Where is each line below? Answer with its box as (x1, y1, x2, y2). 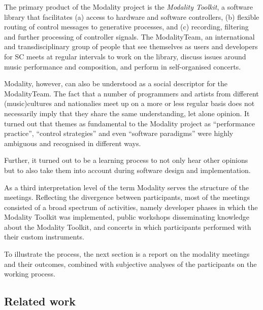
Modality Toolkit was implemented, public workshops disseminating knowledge (4, 212, 250, 222)
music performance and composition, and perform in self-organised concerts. (4, 61, 241, 72)
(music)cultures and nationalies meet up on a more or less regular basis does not (4, 98, 255, 109)
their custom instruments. (4, 231, 84, 242)
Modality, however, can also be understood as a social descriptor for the (4, 78, 228, 89)
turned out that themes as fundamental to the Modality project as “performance (4, 118, 255, 128)
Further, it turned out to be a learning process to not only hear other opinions (4, 155, 248, 165)
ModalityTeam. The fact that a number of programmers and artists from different (4, 88, 259, 98)
